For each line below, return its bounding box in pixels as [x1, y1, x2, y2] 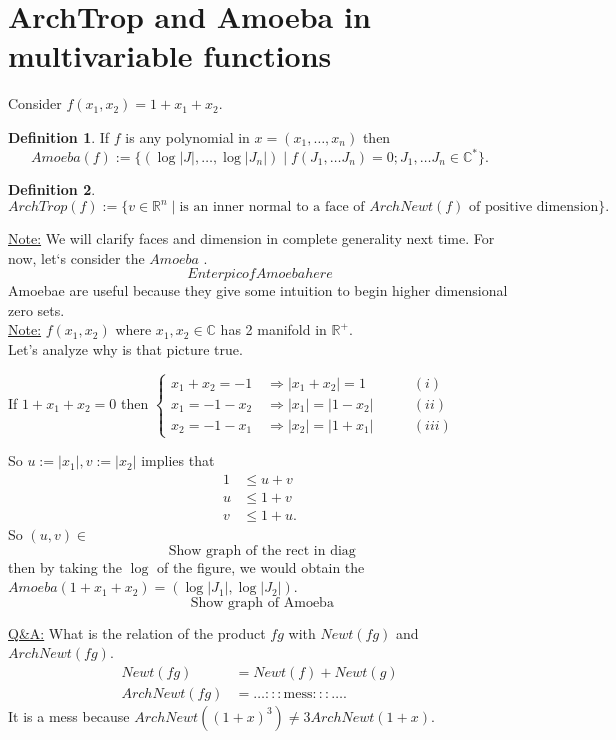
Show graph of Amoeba [190, 595, 334, 610]
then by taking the [8, 556, 122, 577]
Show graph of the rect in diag [168, 543, 356, 558]
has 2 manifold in [220, 319, 327, 340]
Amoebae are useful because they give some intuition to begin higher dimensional [8, 280, 508, 301]
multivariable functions [8, 35, 332, 76]
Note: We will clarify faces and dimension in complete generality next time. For [8, 228, 495, 249]
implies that [141, 450, 215, 471]
